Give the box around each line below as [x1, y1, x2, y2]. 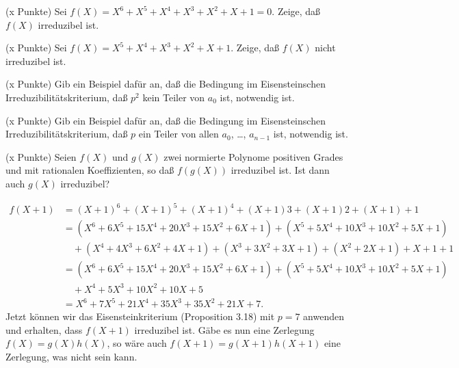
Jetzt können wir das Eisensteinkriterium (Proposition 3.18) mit [5, 309, 275, 324]
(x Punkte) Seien [5, 149, 77, 163]
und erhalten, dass [5, 322, 83, 337]
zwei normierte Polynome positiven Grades [163, 149, 343, 163]
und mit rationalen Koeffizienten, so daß [5, 163, 174, 177]
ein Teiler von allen [138, 127, 219, 141]
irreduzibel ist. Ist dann [231, 163, 330, 177]
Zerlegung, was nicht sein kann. [5, 350, 137, 363]
